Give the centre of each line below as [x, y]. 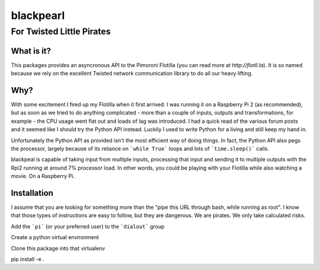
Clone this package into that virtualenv [58, 248]
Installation [32, 193]
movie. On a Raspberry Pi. [43, 176]
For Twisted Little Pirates [61, 31]
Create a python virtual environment [55, 237]
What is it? [31, 51]
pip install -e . [28, 259]
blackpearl [38, 15]
